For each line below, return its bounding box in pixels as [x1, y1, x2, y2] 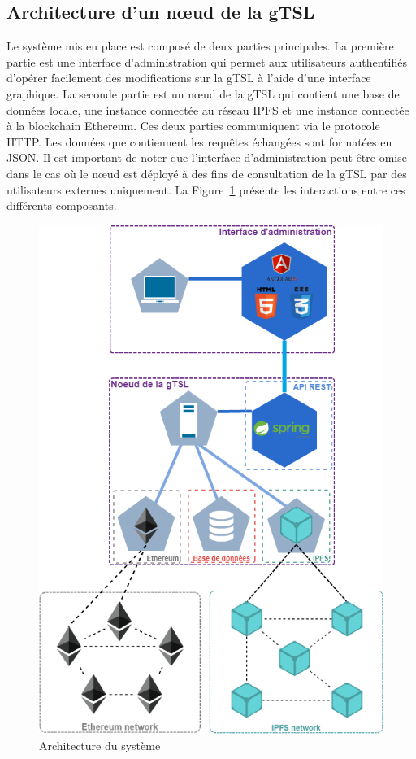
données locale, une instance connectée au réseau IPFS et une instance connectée [6, 101, 409, 118]
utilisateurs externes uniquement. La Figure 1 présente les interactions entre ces [6, 181, 405, 198]
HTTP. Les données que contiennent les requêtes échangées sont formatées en [6, 133, 392, 150]
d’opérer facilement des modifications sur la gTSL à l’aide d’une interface [6, 69, 371, 86]
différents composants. [6, 197, 117, 214]
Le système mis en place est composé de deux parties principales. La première [6, 37, 394, 55]
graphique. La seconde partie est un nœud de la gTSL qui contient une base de [6, 85, 400, 102]
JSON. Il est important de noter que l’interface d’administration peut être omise [6, 149, 407, 166]
